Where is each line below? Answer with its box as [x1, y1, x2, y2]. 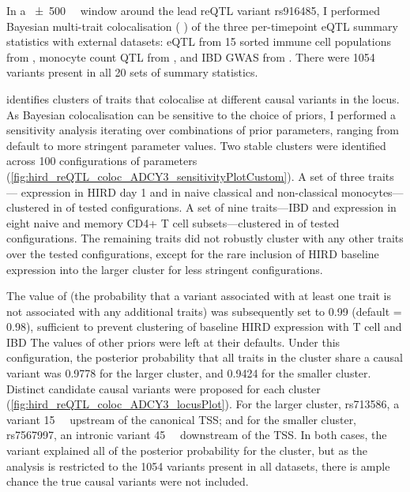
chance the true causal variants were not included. [6, 473, 249, 490]
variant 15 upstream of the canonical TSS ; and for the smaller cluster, [6, 411, 357, 427]
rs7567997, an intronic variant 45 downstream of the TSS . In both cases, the [6, 426, 387, 443]
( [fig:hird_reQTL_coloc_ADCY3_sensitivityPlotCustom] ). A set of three [6, 167, 365, 184]
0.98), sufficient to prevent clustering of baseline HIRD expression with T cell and [6, 318, 402, 335]
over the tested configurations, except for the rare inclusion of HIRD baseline [6, 245, 379, 261]
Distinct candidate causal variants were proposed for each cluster [6, 380, 321, 396]
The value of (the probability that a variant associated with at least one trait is [6, 287, 391, 304]
